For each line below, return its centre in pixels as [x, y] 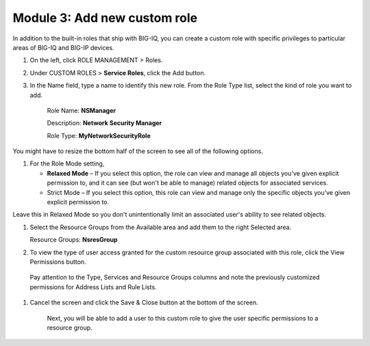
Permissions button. [58, 262]
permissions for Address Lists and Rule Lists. [93, 287]
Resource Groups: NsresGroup [74, 240]
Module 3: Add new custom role [105, 18]
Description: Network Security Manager [104, 123]
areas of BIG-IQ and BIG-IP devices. [63, 47]
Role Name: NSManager [82, 110]
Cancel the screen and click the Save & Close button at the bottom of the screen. [144, 303]
